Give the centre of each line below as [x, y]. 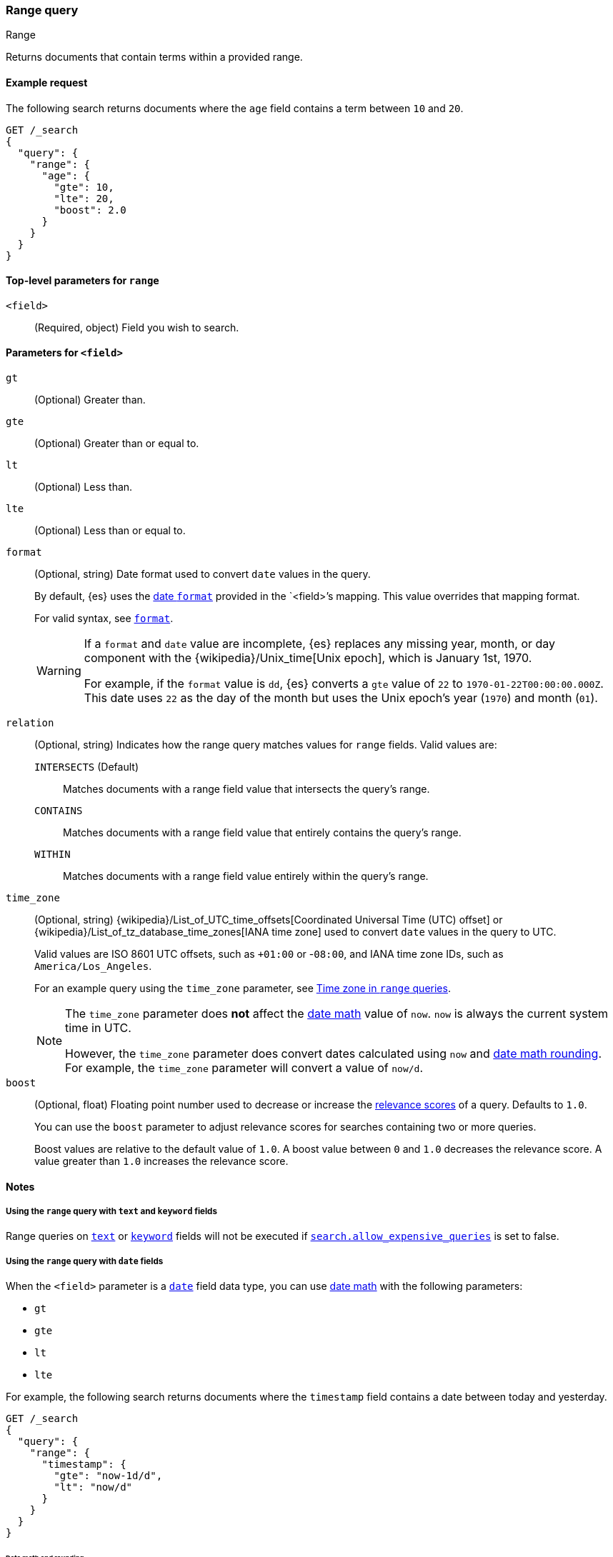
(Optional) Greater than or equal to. [117, 444]
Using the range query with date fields [85, 1261]
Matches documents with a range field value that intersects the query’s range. [246, 789]
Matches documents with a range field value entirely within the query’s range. [246, 876]
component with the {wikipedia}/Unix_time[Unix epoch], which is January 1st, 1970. [308, 658]
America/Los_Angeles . [93, 966]
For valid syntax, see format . [104, 619]
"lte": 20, [84, 198]
